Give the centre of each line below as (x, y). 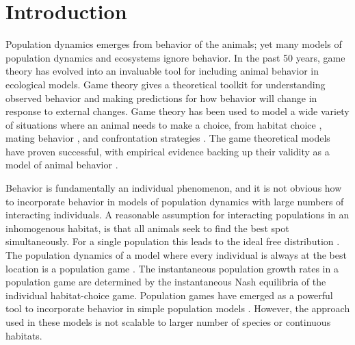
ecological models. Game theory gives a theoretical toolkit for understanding (166, 84)
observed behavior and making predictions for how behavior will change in (161, 98)
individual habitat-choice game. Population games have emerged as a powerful (169, 295)
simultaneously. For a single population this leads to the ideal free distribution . (173, 241)
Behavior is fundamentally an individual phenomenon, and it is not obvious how (174, 188)
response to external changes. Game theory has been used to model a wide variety (177, 111)
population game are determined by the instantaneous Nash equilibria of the (166, 282)
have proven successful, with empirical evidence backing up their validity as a (168, 151)
